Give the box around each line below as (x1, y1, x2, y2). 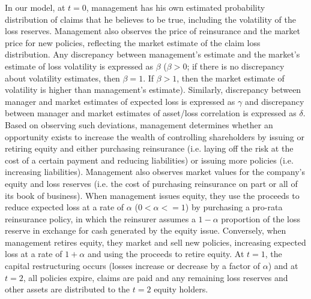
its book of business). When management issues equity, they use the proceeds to (5, 189, 300, 201)
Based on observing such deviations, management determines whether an (5, 118, 273, 131)
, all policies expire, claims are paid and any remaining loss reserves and (23, 271, 288, 283)
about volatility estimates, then (5, 71, 120, 84)
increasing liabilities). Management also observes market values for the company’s (5, 165, 305, 178)
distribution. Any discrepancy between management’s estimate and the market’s (5, 48, 300, 61)
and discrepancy (244, 95, 304, 107)
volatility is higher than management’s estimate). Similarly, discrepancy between (5, 83, 301, 96)
